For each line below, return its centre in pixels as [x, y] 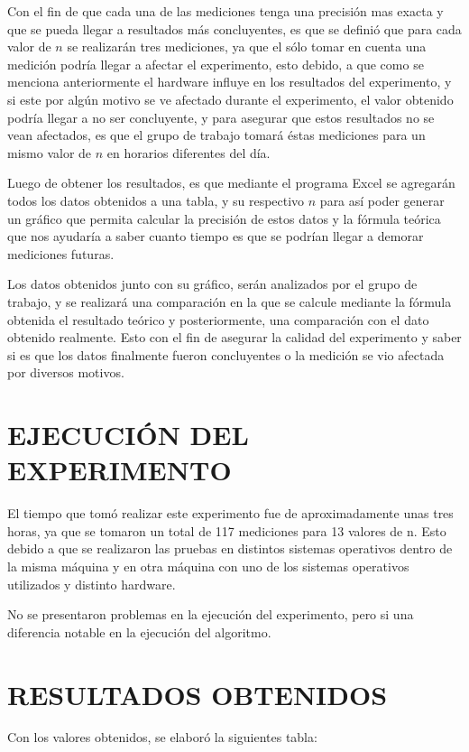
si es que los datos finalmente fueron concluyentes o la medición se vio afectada [226, 354]
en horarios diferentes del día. [189, 152]
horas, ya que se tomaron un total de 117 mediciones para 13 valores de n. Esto [227, 530]
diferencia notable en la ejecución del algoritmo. [139, 631]
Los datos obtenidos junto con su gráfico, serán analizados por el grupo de [212, 284]
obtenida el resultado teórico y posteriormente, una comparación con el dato [218, 319]
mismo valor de [50, 152]
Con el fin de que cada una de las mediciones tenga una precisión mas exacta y [225, 11]
